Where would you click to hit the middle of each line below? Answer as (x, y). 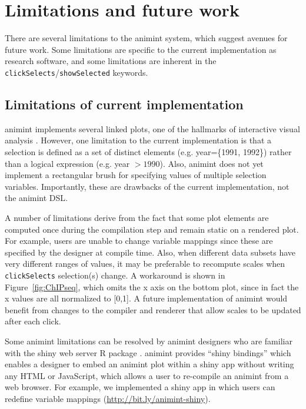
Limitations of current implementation (124, 104)
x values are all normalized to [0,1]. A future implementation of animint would (146, 298)
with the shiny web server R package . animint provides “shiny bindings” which (148, 352)
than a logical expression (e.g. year (67, 163)
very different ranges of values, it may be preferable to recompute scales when (145, 264)
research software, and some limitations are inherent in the (111, 61)
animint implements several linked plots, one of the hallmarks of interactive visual (152, 128)
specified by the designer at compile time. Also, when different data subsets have (150, 252)
